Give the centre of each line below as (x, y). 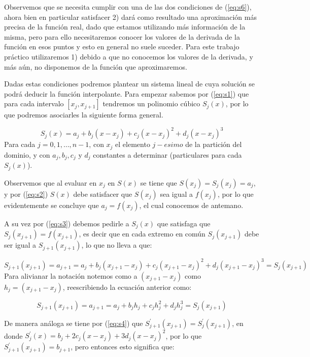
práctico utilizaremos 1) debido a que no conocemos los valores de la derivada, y (129, 56)
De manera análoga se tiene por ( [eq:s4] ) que (74, 323)
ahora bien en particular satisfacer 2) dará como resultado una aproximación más (130, 17)
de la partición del (214, 144)
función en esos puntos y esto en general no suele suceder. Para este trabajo (122, 47)
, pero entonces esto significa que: (123, 347)
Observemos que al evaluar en (50, 182)
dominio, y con (27, 154)
